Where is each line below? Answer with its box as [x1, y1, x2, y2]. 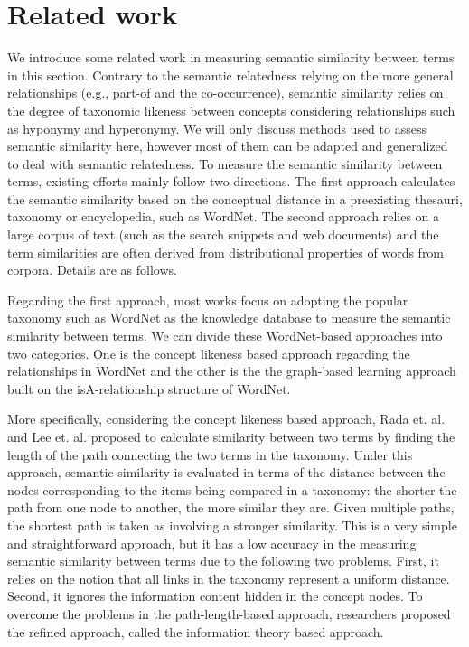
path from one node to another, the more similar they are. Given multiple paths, [7, 498, 455, 517]
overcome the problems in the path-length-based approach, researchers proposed [7, 604, 451, 623]
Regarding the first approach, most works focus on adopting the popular [7, 290, 408, 309]
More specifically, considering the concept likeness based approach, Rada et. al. [7, 409, 446, 428]
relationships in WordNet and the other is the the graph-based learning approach [7, 361, 456, 380]
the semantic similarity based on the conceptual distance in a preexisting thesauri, [7, 189, 463, 208]
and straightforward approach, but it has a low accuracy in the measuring [7, 533, 417, 552]
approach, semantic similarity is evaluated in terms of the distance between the [7, 463, 446, 482]
